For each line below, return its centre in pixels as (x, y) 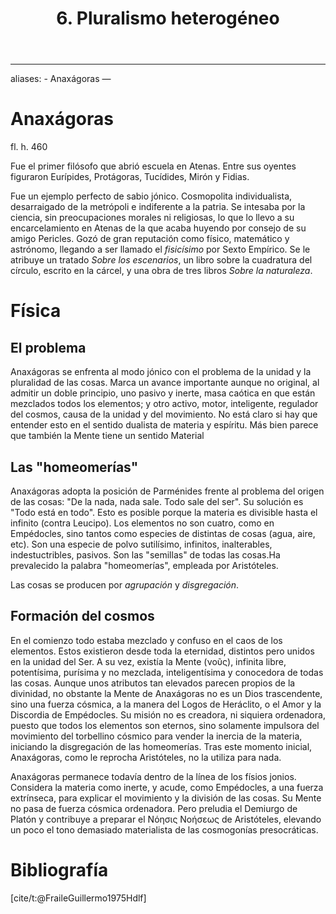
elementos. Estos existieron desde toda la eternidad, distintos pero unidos (162, 651)
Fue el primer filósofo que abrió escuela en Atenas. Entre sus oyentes (153, 166)
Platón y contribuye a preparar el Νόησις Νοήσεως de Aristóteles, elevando (166, 819)
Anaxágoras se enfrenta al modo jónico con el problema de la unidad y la (161, 372)
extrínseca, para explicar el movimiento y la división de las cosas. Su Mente (166, 798)
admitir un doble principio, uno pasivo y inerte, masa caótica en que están (163, 393)
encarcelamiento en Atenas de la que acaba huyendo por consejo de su (158, 228)
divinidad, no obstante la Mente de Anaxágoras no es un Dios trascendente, (166, 693)
